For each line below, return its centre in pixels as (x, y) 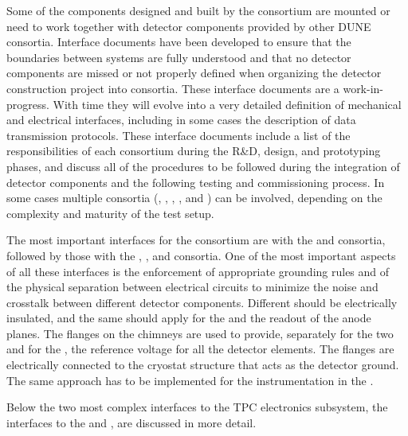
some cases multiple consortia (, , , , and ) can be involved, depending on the (194, 198)
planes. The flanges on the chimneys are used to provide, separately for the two (200, 333)
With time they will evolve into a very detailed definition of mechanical (227, 104)
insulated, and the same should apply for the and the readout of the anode (189, 318)
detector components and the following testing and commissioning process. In (196, 182)
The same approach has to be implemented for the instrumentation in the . (190, 380)
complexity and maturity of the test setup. (110, 213)
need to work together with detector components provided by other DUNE (189, 26)
